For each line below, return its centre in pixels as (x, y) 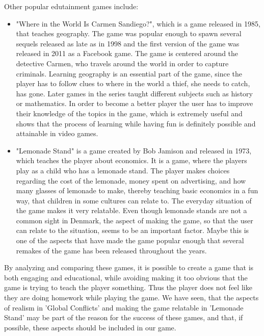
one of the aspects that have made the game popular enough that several (130, 240)
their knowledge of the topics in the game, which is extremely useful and (129, 113)
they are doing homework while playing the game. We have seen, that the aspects (131, 298)
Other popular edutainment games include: (71, 6)
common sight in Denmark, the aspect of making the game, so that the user (135, 220)
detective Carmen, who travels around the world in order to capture (122, 63)
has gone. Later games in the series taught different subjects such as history (134, 93)
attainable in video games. (57, 133)
